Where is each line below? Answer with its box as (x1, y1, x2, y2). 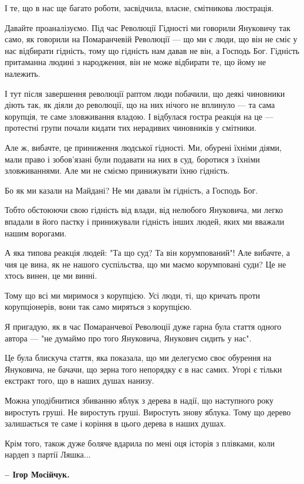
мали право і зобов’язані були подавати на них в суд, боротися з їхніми (5, 153, 260, 165)
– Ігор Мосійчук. (5, 468, 70, 480)
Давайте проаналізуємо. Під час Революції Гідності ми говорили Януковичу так (5, 21, 291, 33)
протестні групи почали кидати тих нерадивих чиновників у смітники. (5, 121, 256, 134)
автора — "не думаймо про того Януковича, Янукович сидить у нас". (5, 331, 252, 344)
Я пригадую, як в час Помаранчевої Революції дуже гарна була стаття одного (5, 320, 282, 333)
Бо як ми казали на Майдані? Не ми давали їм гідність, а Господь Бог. (5, 184, 258, 196)
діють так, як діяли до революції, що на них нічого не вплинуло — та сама (5, 99, 275, 111)
